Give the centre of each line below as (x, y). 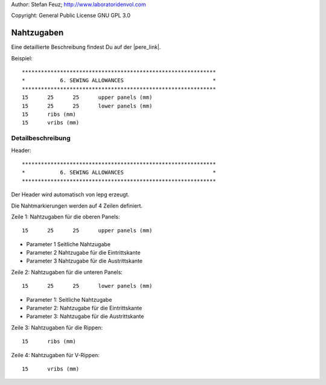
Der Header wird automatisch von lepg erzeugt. (70, 195)
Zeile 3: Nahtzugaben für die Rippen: (57, 327)
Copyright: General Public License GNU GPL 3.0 (71, 16)
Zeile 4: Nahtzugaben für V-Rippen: (55, 355)
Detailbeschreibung (41, 138)
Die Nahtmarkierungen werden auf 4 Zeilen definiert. (77, 206)
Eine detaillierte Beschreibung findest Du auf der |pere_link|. (86, 47)
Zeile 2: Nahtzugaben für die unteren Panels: (67, 272)
